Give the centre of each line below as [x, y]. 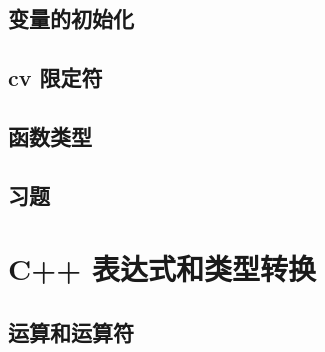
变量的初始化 [71, 18]
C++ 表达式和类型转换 [162, 268]
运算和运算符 [71, 331]
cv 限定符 [55, 77]
